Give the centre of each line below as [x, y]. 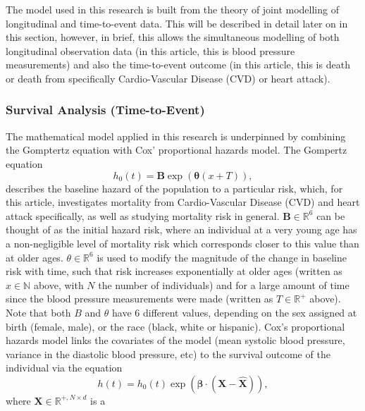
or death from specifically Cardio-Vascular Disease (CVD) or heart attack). [168, 78]
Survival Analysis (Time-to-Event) [105, 110]
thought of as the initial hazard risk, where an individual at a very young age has [181, 229]
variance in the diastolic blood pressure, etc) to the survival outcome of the [168, 354]
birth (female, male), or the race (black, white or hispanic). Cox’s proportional [175, 326]
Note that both [38, 312]
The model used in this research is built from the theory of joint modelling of [172, 9]
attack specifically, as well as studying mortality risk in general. [143, 215]
